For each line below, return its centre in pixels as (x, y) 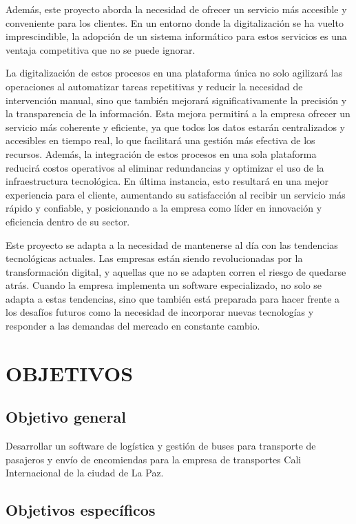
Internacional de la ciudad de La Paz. (85, 473)
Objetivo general (66, 417)
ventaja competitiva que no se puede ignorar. (101, 49)
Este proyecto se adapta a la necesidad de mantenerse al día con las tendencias (172, 244)
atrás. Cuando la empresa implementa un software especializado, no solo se (164, 285)
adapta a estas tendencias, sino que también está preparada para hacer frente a (173, 298)
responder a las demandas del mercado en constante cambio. (133, 326)
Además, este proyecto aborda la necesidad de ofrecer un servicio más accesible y (176, 9)
